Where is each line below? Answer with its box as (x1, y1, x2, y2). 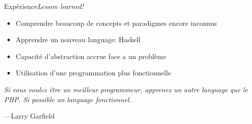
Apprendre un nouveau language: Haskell (15, 34, 141, 45)
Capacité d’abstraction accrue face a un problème (15, 51, 166, 61)
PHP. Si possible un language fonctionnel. (4, 94, 131, 104)
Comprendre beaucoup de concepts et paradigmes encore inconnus (15, 17, 217, 28)
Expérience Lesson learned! (4, 1, 84, 11)
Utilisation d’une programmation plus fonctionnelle (15, 67, 171, 78)
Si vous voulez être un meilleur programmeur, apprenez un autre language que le (4, 84, 248, 94)
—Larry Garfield (4, 111, 55, 121)
